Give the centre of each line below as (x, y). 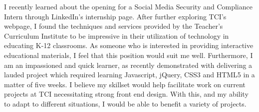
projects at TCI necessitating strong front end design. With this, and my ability (126, 94)
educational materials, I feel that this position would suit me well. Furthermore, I (129, 55)
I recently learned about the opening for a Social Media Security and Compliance (128, 6)
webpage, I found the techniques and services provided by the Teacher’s (114, 26)
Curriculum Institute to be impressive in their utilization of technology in (117, 35)
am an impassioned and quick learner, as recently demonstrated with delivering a (128, 65)
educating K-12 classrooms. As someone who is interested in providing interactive (129, 45)
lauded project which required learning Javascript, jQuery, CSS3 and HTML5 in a (129, 75)
